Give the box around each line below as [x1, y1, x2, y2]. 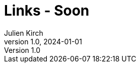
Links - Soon [4, 2, 90, 19]
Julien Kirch [4, 28, 43, 37]
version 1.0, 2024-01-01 [4, 37, 82, 46]
